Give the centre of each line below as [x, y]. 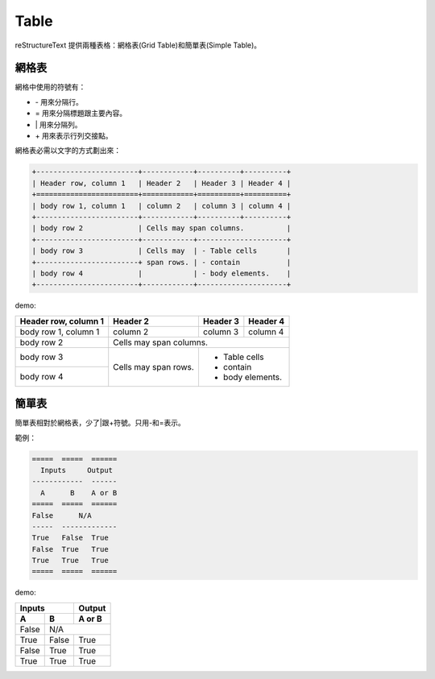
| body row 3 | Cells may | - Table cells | [162, 251]
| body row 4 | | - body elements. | [162, 273]
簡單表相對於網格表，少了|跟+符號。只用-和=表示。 [100, 423]
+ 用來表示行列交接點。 [74, 136]
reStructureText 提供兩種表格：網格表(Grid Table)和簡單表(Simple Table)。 [138, 45]
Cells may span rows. [154, 366]
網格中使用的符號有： [50, 87]
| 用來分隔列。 [58, 124]
